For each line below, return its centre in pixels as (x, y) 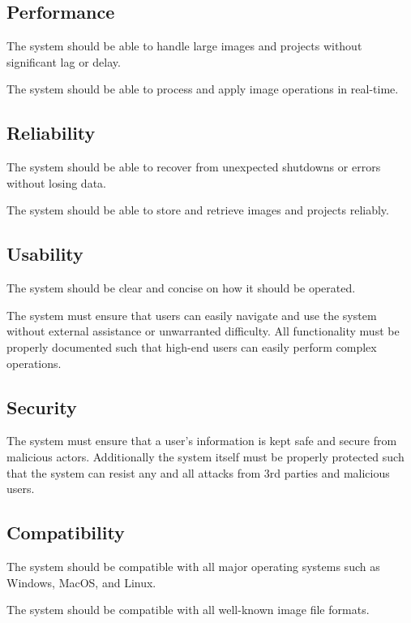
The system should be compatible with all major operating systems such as (193, 566)
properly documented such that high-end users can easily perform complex (192, 346)
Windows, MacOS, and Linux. (81, 582)
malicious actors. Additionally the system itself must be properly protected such (205, 456)
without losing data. (56, 182)
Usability (45, 254)
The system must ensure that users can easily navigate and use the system (192, 315)
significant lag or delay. (64, 61)
